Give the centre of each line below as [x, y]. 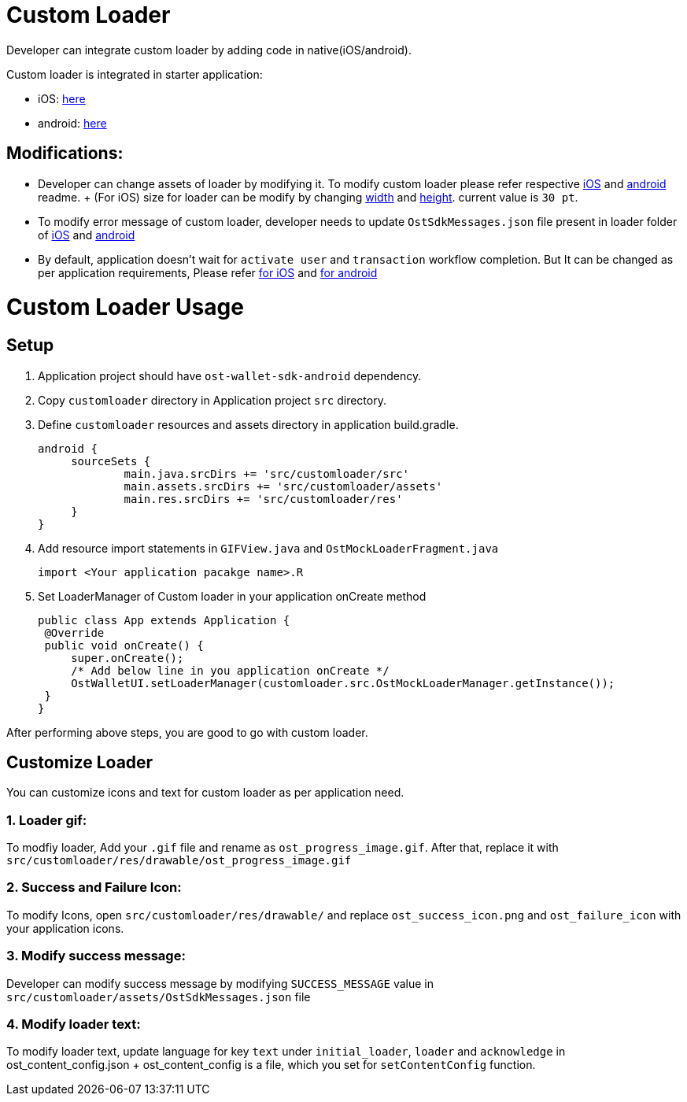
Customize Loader [80, 762]
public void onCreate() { [124, 645]
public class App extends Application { [164, 620]
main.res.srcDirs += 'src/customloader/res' [263, 499]
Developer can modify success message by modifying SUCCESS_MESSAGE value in [220, 983]
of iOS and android [87, 235]
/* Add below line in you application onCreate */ [230, 670]
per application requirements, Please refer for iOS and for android [208, 272]
